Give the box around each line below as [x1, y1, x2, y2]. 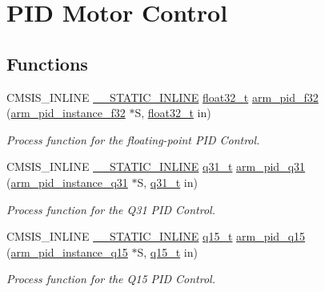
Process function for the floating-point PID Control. [6, 131, 260, 148]
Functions [6, 51, 88, 75]
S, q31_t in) [137, 173, 198, 190]
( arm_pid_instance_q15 [6, 243, 128, 260]
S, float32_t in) [134, 104, 211, 121]
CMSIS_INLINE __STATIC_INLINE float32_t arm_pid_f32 [6, 88, 319, 105]
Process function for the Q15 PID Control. [6, 270, 215, 287]
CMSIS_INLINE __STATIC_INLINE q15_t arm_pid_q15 [6, 228, 306, 245]
